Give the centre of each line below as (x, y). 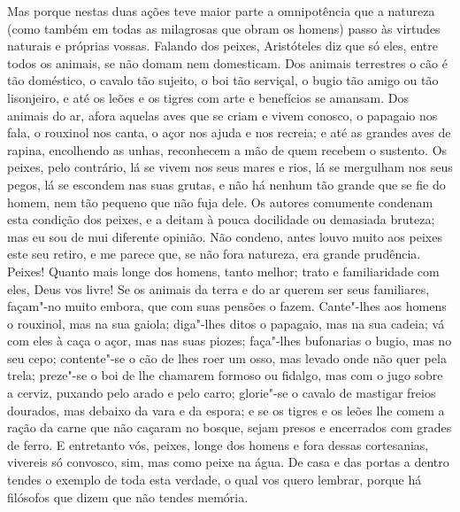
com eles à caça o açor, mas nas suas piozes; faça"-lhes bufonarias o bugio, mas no (230, 341)
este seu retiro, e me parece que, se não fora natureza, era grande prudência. (214, 254)
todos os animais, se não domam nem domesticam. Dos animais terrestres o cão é (227, 62)
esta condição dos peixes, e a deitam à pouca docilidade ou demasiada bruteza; (221, 219)
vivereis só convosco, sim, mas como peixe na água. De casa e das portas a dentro (228, 462)
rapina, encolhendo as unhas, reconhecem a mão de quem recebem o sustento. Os (227, 149)
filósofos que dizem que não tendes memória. (128, 496)
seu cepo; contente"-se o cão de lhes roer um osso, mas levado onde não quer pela (227, 357)
